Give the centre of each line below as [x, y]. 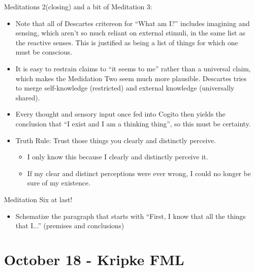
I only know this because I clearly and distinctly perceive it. [118, 157]
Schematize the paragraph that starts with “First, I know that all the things [131, 216]
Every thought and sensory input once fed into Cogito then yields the [120, 114]
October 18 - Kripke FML [94, 259]
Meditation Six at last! [38, 199]
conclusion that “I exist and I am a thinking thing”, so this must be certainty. [133, 123]
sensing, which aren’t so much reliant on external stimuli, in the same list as [130, 33]
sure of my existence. [59, 183]
